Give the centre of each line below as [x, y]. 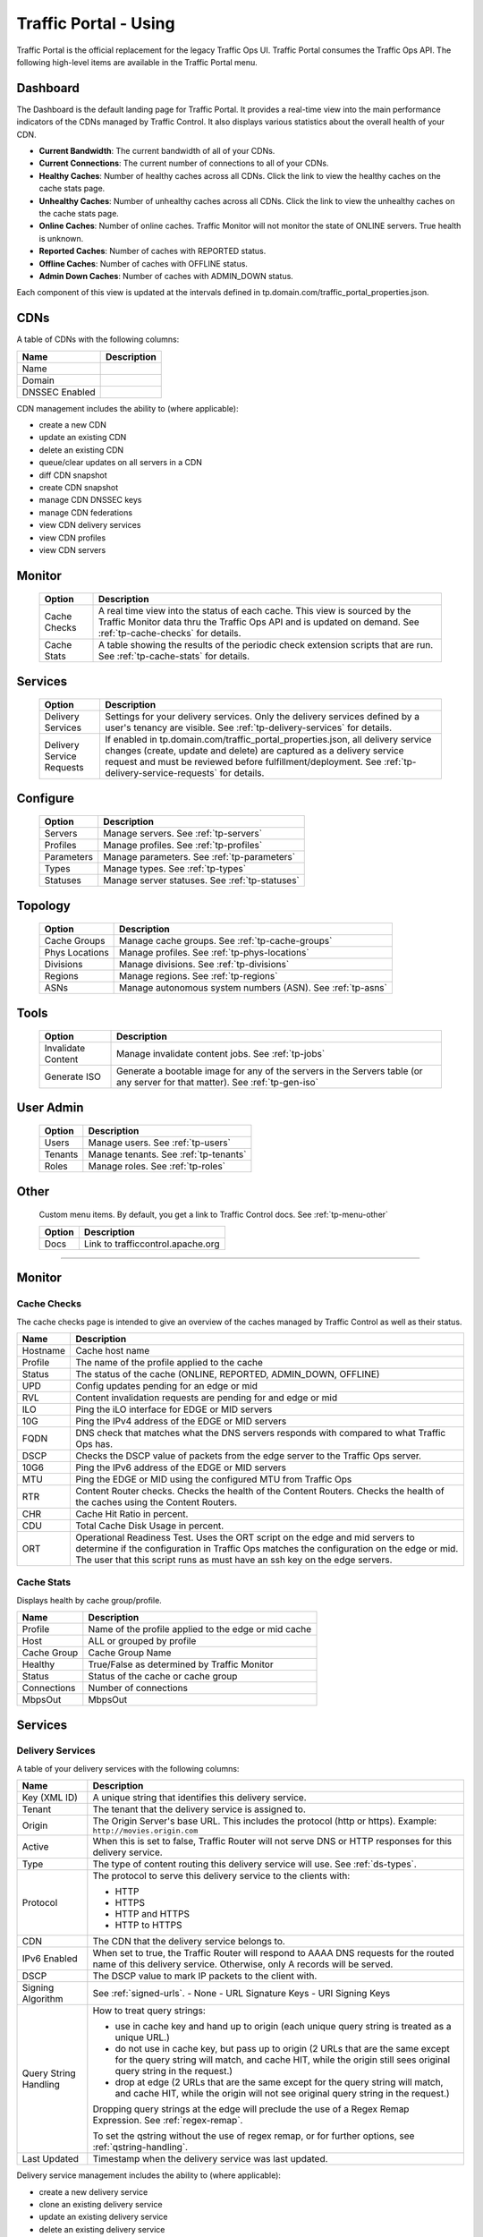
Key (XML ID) [50, 1798]
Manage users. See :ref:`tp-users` [160, 1143]
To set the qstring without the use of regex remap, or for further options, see [254, 2136]
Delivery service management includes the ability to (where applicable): [149, 2175]
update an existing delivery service [103, 2217]
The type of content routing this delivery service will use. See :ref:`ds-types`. [255, 1864]
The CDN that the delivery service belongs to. [189, 1942]
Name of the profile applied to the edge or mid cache [200, 1629]
